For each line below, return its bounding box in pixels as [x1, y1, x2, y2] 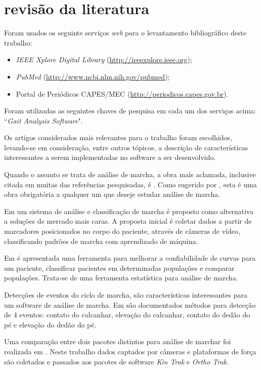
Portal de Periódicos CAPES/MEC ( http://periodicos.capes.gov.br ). [16, 88, 229, 99]
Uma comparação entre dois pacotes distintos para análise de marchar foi [4, 336, 231, 347]
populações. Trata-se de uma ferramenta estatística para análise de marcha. [4, 272, 238, 283]
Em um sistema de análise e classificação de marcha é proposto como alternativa [4, 205, 253, 216]
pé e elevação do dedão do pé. [4, 319, 97, 330]
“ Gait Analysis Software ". [4, 115, 83, 126]
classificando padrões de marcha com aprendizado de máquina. [4, 235, 198, 246]
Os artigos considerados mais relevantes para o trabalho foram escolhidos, [4, 132, 232, 143]
